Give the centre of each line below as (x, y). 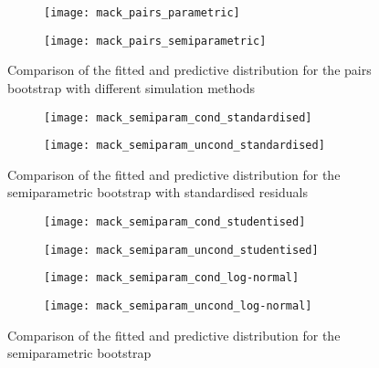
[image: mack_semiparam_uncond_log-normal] (178, 305)
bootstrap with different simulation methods (131, 87)
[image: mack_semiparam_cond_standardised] (178, 117)
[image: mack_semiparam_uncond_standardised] (184, 146)
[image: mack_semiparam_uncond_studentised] (181, 250)
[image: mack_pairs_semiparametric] (155, 41)
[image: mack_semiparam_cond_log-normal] (172, 278)
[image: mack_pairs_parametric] (142, 13)
